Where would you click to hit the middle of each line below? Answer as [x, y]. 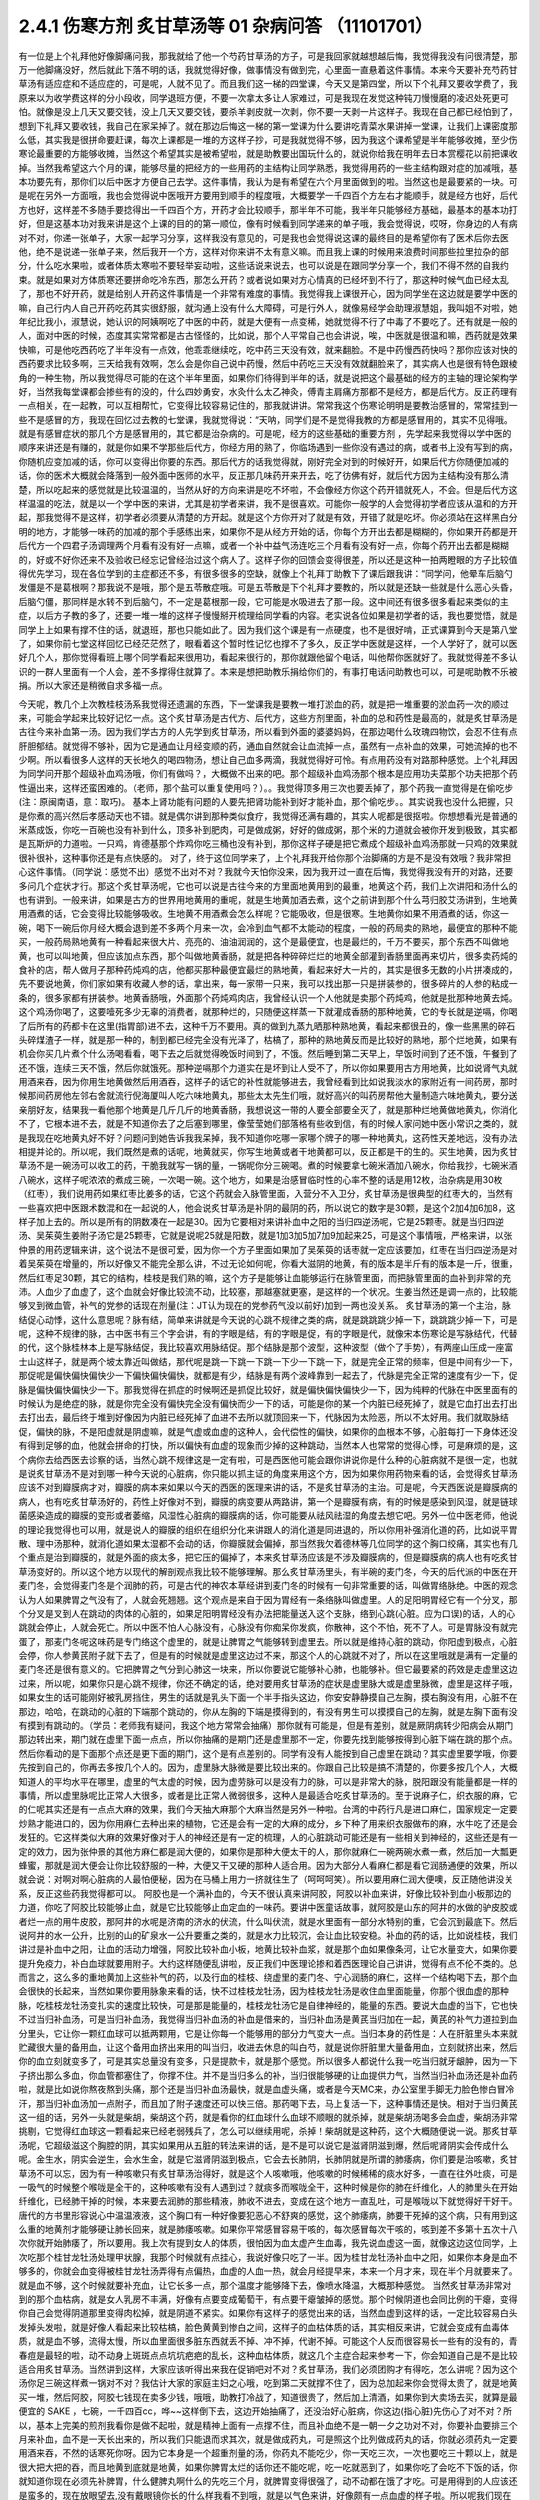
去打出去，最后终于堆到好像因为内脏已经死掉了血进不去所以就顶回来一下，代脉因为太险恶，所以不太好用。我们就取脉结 [263, 1417]
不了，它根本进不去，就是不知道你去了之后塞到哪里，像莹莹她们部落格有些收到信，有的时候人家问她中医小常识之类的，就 [268, 1124]
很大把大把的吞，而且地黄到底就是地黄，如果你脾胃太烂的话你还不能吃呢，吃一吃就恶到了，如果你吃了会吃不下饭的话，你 [268, 2467]
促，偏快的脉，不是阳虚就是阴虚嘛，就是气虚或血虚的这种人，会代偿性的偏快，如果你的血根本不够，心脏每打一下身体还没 [268, 1431]
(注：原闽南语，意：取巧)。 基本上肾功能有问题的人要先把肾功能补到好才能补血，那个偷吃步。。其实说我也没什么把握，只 [266, 802]
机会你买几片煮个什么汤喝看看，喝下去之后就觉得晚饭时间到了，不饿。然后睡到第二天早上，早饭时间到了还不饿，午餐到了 [268, 1054]
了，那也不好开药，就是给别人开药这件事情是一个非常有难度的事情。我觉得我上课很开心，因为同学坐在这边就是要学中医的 [268, 294]
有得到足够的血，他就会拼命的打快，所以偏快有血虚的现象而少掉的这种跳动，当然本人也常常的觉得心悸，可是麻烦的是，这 [268, 1446]
